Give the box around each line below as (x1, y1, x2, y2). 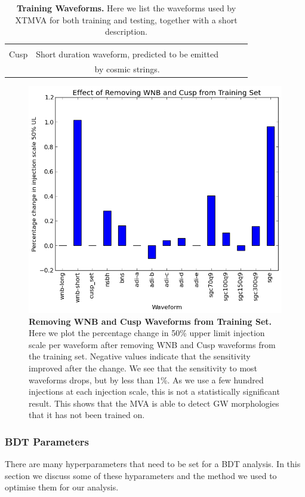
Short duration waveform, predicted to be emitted (36, 48, 219, 60)
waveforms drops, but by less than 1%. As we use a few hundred (29, 373, 264, 386)
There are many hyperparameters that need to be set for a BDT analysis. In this (5, 458, 301, 470)
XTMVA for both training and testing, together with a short (15, 13, 238, 26)
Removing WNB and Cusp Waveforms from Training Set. (29, 315, 272, 327)
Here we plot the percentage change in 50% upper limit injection (29, 327, 265, 339)
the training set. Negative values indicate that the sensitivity (29, 350, 251, 362)
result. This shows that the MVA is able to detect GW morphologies (29, 397, 279, 409)
